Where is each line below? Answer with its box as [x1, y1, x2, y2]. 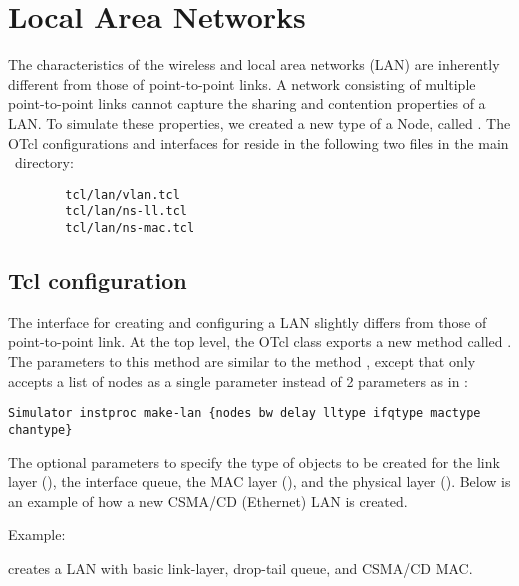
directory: [14, 152, 74, 173]
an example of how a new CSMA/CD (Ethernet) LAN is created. [8, 490, 408, 511]
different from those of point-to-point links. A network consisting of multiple [8, 73, 476, 94]
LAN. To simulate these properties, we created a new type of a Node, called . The [8, 112, 511, 133]
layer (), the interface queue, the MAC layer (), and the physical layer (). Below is [8, 471, 511, 492]
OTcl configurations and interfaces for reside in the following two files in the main [8, 132, 509, 153]
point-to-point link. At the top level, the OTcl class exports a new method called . [8, 331, 512, 352]
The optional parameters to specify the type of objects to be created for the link [8, 451, 500, 472]
